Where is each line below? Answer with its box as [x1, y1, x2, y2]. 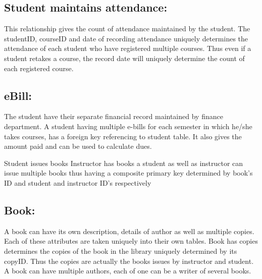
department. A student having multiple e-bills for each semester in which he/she [4, 121, 252, 131]
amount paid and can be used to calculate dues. [4, 141, 152, 151]
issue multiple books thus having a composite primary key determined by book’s [4, 168, 253, 178]
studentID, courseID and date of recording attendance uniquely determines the [4, 33, 248, 43]
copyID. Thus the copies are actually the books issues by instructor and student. [4, 255, 254, 266]
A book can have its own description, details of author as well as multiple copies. [4, 226, 254, 236]
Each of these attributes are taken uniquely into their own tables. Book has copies [4, 236, 258, 246]
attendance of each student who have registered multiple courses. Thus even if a [4, 43, 251, 53]
